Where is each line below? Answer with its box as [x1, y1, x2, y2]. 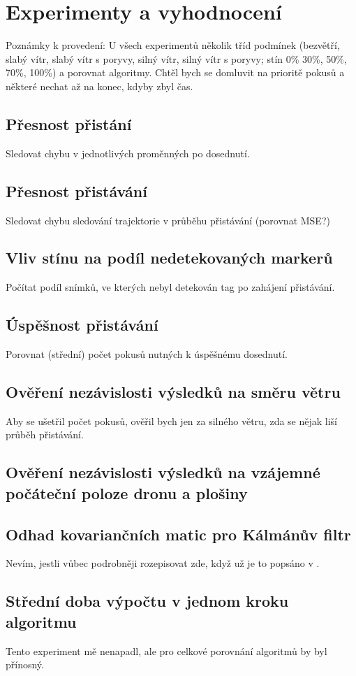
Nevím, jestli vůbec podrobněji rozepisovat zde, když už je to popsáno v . [6, 556, 320, 570]
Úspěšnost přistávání [6, 314, 158, 336]
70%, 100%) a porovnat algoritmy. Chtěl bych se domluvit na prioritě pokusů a [6, 65, 345, 80]
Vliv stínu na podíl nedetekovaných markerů [6, 247, 333, 268]
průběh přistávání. [6, 427, 84, 442]
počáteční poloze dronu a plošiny [6, 482, 248, 503]
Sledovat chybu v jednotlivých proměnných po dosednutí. [6, 145, 250, 160]
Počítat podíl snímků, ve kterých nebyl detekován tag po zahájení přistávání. [6, 280, 335, 294]
